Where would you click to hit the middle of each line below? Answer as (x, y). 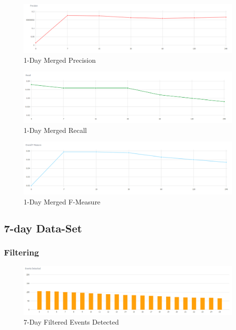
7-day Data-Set (43, 228)
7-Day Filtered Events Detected (71, 321)
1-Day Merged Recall (55, 130)
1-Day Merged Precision (60, 60)
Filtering (22, 252)
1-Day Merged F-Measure (62, 201)
